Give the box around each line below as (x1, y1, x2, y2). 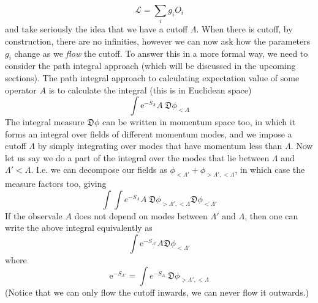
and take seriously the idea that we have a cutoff (5, 23, 188, 35)
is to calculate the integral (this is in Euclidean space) (48, 83, 252, 96)
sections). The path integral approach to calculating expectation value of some (5, 71, 300, 84)
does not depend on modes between (74, 209, 208, 222)
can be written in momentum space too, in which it (102, 115, 296, 128)
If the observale (5, 209, 62, 222)
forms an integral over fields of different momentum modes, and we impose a (5, 127, 292, 140)
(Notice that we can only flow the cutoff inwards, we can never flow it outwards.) (5, 285, 309, 298)
